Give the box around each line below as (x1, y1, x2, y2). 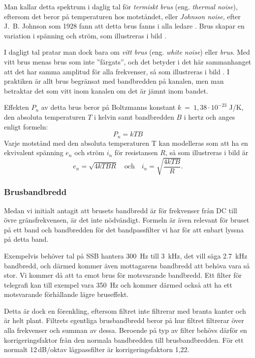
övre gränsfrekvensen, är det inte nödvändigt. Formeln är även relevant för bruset (4, 215, 250, 225)
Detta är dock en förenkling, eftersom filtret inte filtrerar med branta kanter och (4, 305, 246, 316)
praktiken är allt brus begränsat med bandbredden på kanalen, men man (4, 76, 224, 86)
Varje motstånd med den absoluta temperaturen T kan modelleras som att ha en (4, 137, 248, 148)
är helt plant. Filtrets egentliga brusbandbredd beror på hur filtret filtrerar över (4, 315, 244, 325)
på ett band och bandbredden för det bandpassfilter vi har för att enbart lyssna (4, 224, 244, 234)
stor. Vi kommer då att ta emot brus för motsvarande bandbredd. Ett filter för (4, 270, 242, 280)
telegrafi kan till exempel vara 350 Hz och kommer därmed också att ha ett (4, 279, 232, 290)
